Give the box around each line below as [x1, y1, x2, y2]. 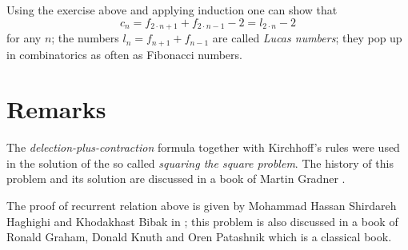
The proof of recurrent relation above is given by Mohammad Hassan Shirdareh [6, 197, 397, 213]
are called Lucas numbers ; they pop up [212, 30, 402, 46]
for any [6, 30, 42, 46]
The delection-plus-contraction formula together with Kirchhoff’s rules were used [6, 139, 400, 156]
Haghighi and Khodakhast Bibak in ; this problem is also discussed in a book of [6, 212, 398, 229]
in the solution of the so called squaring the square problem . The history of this [6, 154, 394, 171]
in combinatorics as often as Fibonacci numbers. [6, 46, 242, 62]
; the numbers [51, 30, 119, 46]
